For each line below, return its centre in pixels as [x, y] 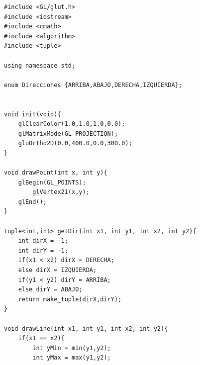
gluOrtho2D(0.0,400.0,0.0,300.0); [75, 143]
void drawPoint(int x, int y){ [56, 173]
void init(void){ [33, 114]
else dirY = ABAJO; [50, 290]
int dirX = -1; [43, 241]
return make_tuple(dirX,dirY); [70, 299]
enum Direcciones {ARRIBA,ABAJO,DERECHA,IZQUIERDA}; [93, 85]
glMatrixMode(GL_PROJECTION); [68, 134]
